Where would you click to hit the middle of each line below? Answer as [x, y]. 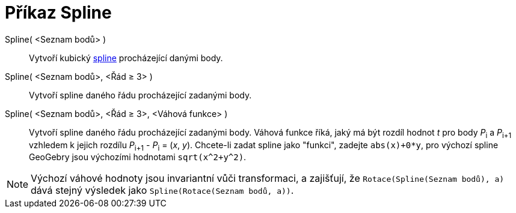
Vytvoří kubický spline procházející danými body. [126, 58]
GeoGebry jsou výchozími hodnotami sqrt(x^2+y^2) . [138, 157]
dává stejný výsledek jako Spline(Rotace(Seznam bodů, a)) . [162, 190]
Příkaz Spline [58, 13]
